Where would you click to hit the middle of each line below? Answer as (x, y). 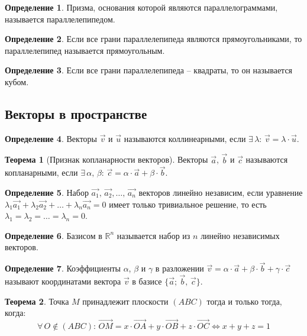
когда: (15, 313)
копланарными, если (41, 172)
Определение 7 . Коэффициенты (63, 268)
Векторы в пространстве (76, 113)
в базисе (147, 281)
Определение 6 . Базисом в (54, 235)
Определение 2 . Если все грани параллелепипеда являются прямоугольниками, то (153, 39)
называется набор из (153, 235)
